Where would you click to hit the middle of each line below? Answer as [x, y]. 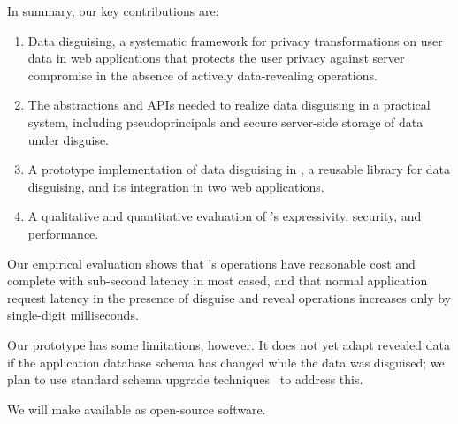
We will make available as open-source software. [137, 409]
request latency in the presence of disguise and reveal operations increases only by [229, 297]
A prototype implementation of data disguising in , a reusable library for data [239, 169]
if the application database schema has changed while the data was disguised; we [226, 362]
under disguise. [69, 139]
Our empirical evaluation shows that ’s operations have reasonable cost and [211, 263]
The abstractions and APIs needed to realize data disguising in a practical [229, 105]
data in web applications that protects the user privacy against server [216, 58]
